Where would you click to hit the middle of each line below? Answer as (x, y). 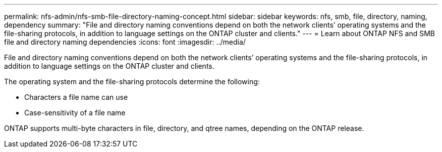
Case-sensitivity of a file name (75, 113)
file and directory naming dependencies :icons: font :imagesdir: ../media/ (125, 42)
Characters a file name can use (76, 97)
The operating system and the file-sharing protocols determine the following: (132, 82)
